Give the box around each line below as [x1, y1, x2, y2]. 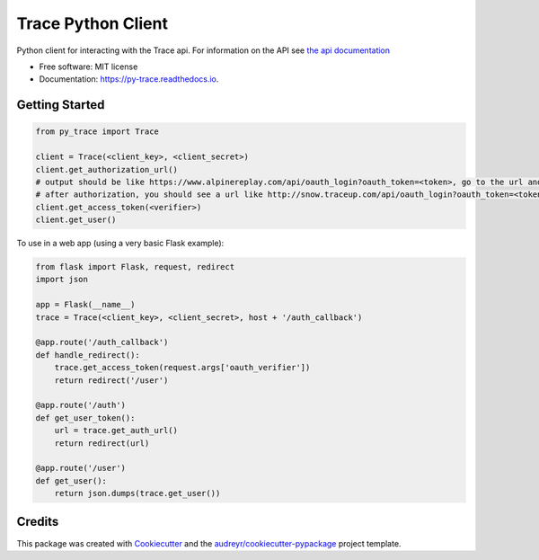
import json [35, 274, 89, 285]
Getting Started [16, 97, 105, 112]
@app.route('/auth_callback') [35, 337, 169, 348]
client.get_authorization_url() [35, 164, 179, 174]
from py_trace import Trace [35, 127, 159, 137]
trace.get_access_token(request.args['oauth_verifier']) [54, 362, 311, 373]
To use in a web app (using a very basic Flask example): [16, 238, 225, 249]
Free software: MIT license [39, 61, 138, 72]
